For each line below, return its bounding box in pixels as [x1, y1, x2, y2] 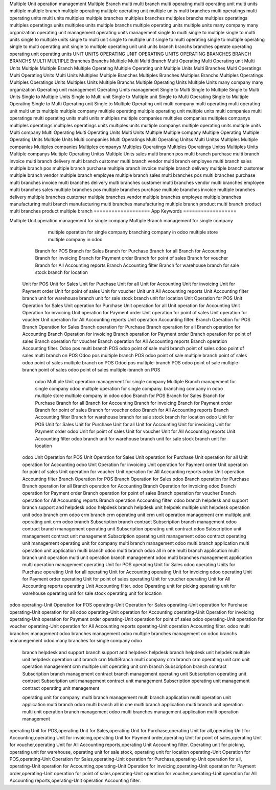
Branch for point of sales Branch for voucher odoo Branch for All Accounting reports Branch [35, 407, 229, 413]
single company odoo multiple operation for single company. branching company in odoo [35, 385, 223, 391]
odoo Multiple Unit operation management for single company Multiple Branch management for [35, 378, 236, 384]
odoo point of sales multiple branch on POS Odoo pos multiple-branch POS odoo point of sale [22, 359, 220, 365]
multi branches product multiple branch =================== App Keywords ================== [9, 208, 237, 214]
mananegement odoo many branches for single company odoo [9, 638, 143, 644]
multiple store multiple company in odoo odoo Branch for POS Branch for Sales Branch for [35, 392, 225, 399]
